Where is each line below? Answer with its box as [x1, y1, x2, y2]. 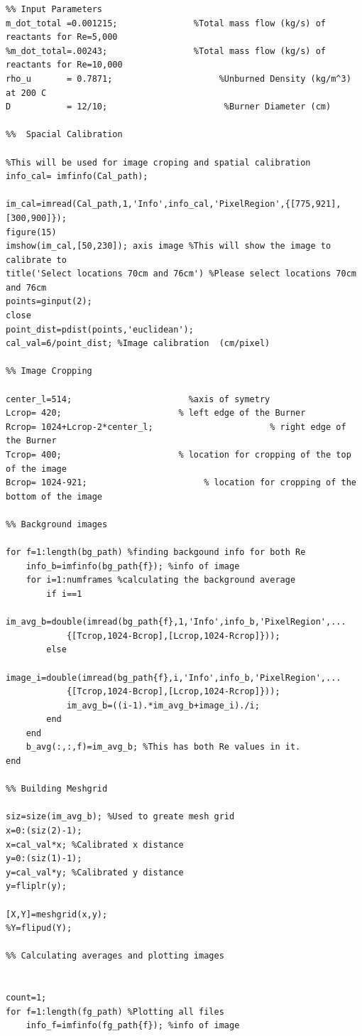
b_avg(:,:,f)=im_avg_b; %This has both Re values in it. [26, 742, 301, 752]
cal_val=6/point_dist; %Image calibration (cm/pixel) [6, 338, 270, 349]
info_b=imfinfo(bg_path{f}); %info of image [26, 561, 240, 571]
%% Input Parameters [6, 4, 103, 14]
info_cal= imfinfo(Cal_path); [6, 171, 148, 182]
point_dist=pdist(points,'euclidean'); [6, 324, 194, 335]
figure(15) [6, 227, 57, 237]
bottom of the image [6, 491, 103, 502]
